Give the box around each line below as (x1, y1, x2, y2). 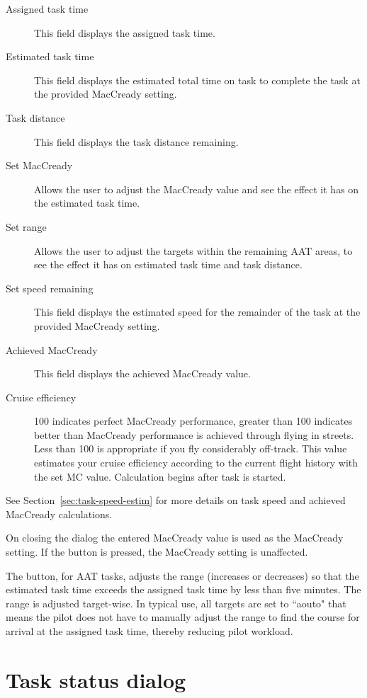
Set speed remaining (6, 280, 94, 295)
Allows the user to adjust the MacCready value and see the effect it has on (34, 181, 359, 196)
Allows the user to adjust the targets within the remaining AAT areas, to (34, 243, 353, 258)
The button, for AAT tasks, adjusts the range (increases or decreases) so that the (6, 568, 359, 583)
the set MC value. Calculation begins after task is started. (34, 469, 286, 484)
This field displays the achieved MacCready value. (34, 366, 251, 381)
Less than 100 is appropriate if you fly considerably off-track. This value (34, 441, 347, 456)
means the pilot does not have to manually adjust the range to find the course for (6, 610, 360, 624)
